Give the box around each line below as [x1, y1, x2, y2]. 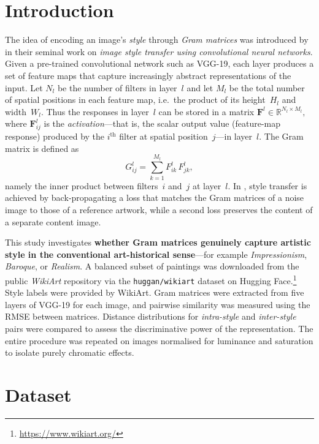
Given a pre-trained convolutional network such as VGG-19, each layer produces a [5, 57, 314, 70]
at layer [193, 179, 221, 192]
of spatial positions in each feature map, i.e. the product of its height [5, 93, 266, 106]
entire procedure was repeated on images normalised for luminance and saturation [5, 334, 313, 347]
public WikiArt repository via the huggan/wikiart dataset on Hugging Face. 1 [5, 272, 297, 287]
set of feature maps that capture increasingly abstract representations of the [5, 69, 291, 81]
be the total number [229, 81, 305, 94]
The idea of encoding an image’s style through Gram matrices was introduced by [5, 33, 309, 46]
